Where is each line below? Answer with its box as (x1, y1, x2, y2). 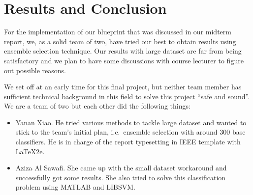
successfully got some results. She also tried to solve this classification (15, 172, 226, 182)
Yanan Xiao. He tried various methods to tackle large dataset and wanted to (15, 117, 247, 127)
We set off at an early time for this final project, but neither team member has (4, 82, 242, 92)
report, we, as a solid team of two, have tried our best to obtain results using (4, 36, 236, 46)
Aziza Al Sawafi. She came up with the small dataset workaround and (15, 163, 227, 173)
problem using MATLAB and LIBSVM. (15, 182, 135, 192)
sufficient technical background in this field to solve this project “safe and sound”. (4, 91, 250, 101)
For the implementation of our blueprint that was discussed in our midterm (4, 27, 231, 37)
